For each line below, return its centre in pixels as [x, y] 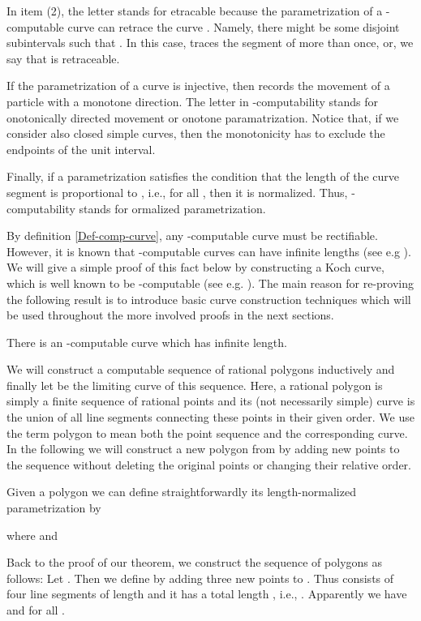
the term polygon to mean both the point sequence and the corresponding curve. [207, 433]
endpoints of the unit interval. [81, 149]
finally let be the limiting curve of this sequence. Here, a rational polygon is [195, 385]
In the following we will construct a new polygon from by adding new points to [203, 449]
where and [32, 535]
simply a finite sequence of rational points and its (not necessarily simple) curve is [211, 401]
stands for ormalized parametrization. [172, 208]
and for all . [36, 610]
